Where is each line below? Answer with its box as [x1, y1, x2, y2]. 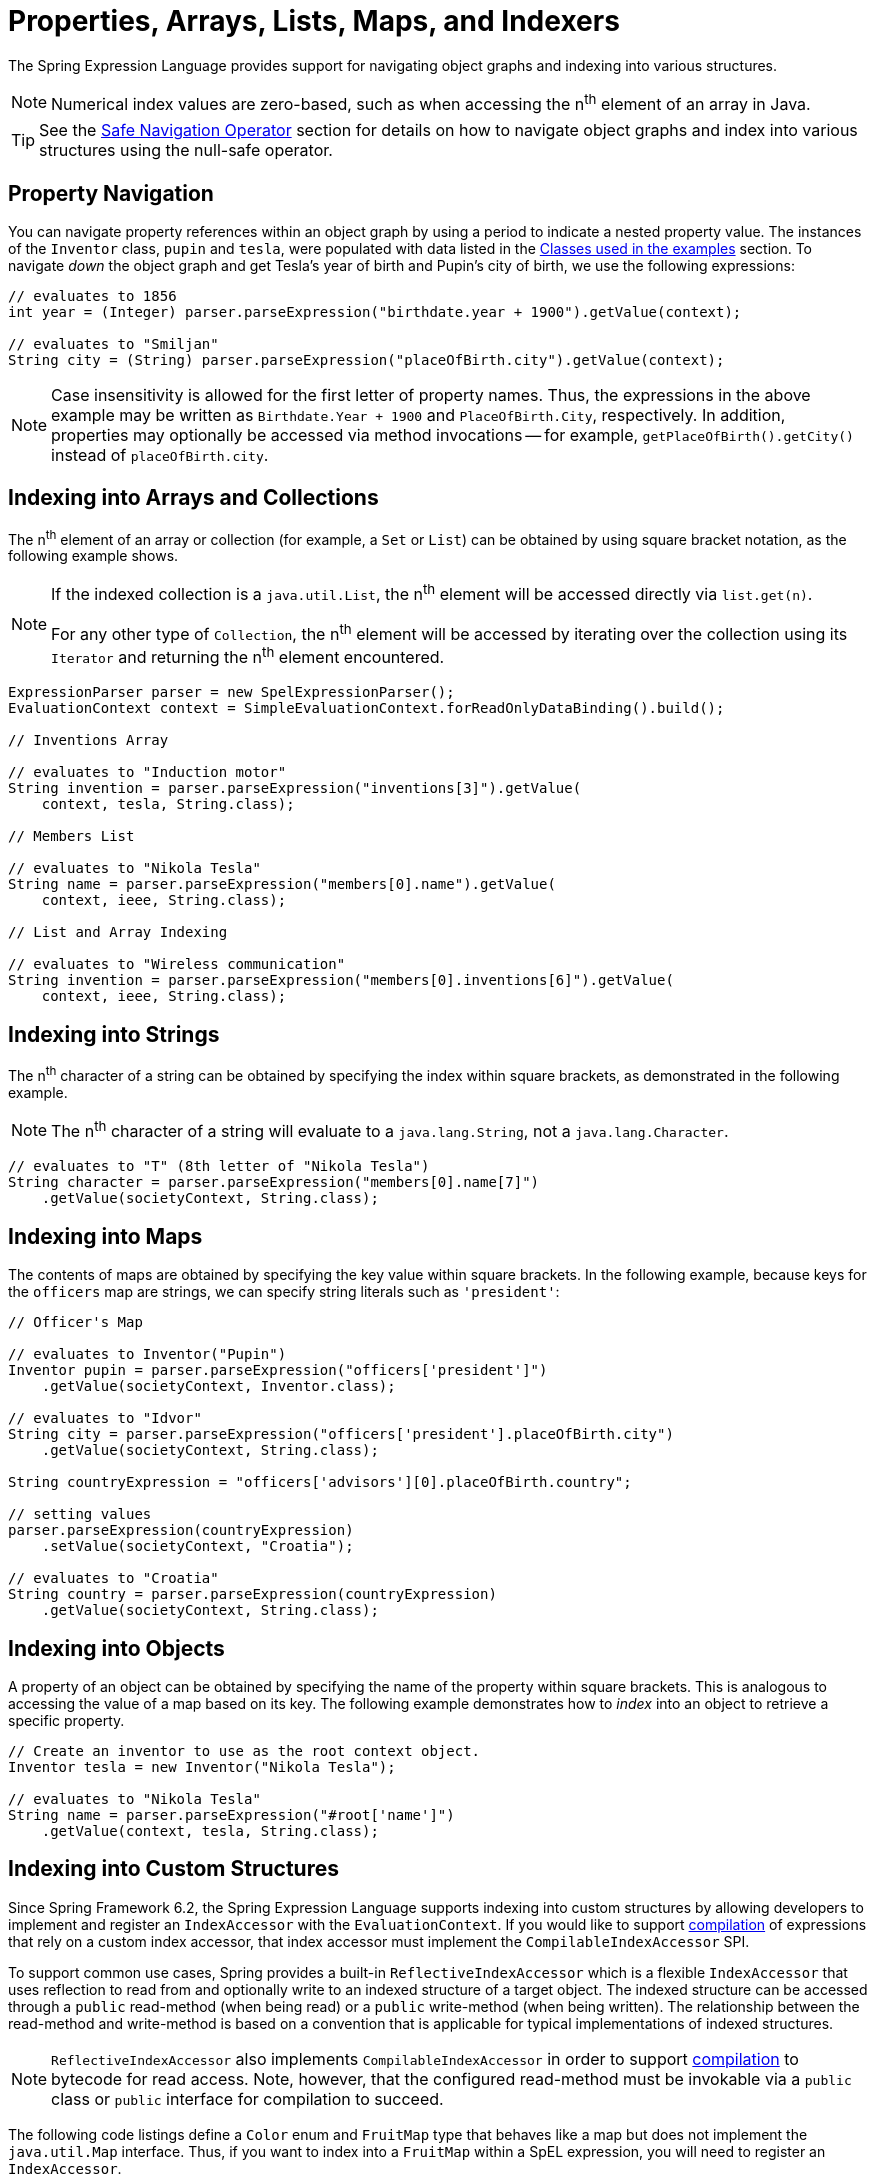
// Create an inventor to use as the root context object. [8, 1742, 481, 1759]
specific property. [8, 1711, 125, 1729]
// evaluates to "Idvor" [8, 1410, 202, 1427]
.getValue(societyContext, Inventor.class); [41, 1378, 396, 1395]
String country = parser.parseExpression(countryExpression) [8, 1586, 497, 1603]
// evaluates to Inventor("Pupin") [8, 1346, 287, 1363]
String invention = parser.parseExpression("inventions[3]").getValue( [8, 780, 582, 797]
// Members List [8, 828, 135, 845]
